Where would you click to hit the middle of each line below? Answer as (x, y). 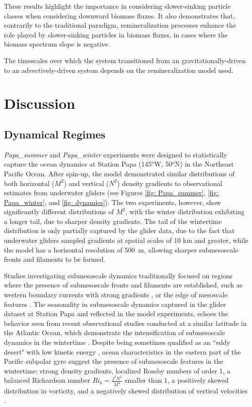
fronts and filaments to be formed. (55, 259)
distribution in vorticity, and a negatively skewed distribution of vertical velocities (126, 391)
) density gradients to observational (170, 183)
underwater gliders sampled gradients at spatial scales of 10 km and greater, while (126, 240)
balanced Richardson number (47, 380)
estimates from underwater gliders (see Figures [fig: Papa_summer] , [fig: (111, 193)
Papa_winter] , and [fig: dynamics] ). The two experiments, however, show (113, 202)
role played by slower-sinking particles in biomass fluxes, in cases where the (116, 34)
